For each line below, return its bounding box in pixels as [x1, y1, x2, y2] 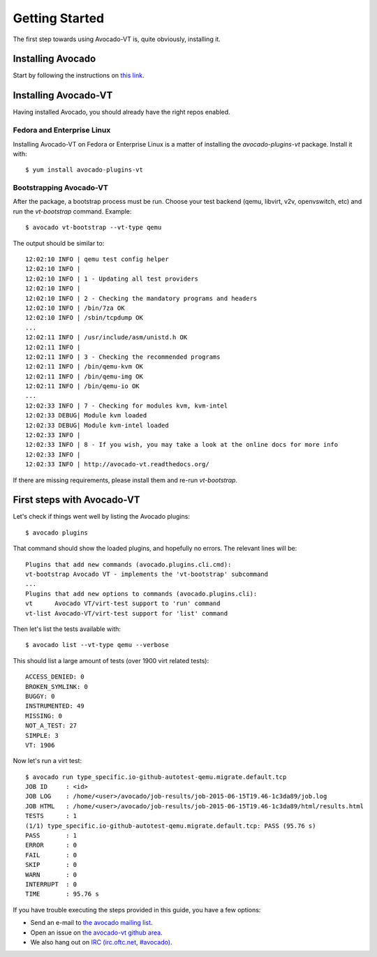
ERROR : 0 [25, 841, 77, 850]
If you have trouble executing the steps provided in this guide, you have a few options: [13, 905, 261, 914]
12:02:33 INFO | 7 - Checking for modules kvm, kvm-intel [25, 401, 228, 410]
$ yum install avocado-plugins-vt [25, 166, 143, 174]
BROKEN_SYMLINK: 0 [25, 683, 89, 690]
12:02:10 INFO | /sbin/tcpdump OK [25, 314, 143, 322]
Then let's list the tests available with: [13, 625, 121, 633]
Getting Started [13, 10, 105, 26]
